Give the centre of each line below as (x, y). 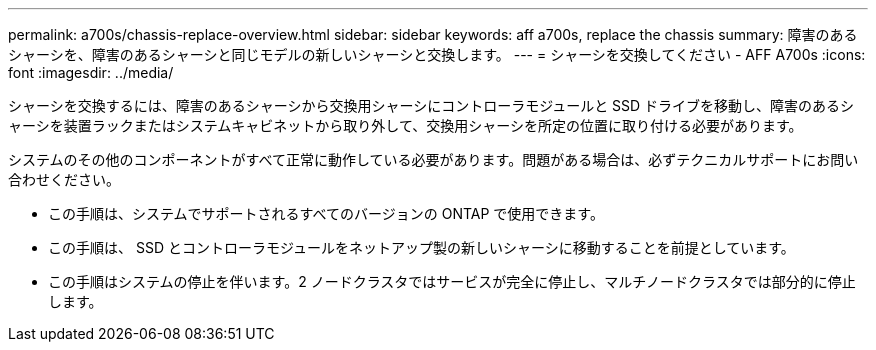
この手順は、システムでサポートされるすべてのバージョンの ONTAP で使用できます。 (326, 213)
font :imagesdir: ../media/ (91, 72)
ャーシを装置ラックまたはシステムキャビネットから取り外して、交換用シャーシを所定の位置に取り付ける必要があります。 (405, 125)
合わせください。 (64, 179)
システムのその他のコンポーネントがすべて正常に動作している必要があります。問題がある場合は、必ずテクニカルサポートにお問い (433, 159)
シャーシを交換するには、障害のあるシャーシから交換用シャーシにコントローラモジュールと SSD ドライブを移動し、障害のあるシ (431, 105)
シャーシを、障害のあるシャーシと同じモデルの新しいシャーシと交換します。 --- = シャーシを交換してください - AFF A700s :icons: (437, 54)
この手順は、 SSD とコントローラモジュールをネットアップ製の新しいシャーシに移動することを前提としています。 (421, 247)
